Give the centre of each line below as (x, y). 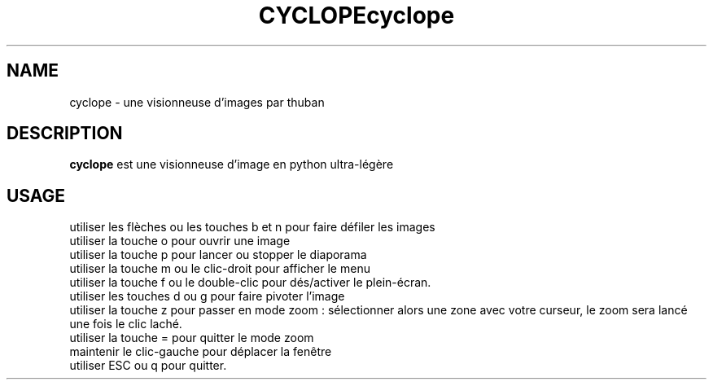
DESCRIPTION (65, 134)
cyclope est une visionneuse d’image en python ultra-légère (232, 164)
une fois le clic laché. (126, 324)
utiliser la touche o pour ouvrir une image (180, 241)
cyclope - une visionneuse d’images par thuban (197, 102)
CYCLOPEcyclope (356, 15)
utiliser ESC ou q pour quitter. (148, 366)
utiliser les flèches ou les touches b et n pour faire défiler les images (252, 227)
